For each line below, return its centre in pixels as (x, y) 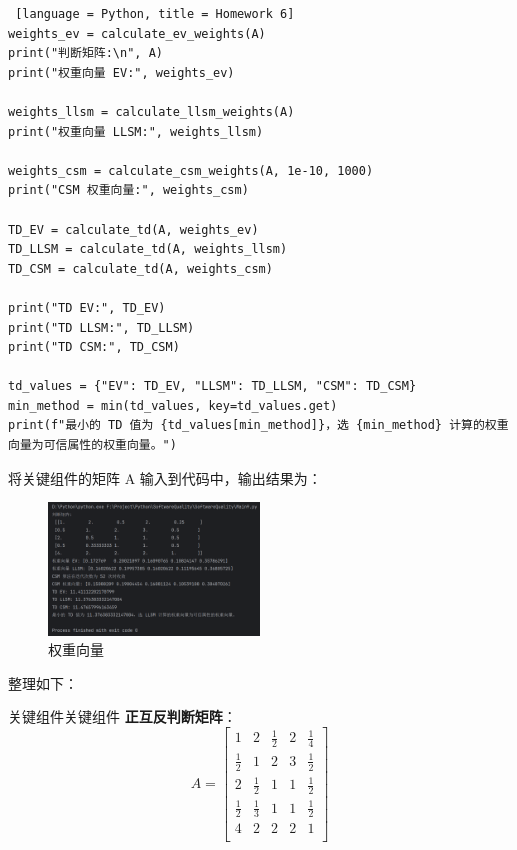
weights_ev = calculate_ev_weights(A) (137, 33)
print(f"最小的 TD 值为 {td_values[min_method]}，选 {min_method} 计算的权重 (258, 425)
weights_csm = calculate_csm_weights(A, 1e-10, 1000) (191, 170)
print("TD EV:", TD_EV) (87, 307)
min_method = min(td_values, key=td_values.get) (173, 405)
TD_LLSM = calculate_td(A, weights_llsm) (148, 249)
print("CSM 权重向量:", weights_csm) (128, 190)
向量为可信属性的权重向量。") (92, 445)
